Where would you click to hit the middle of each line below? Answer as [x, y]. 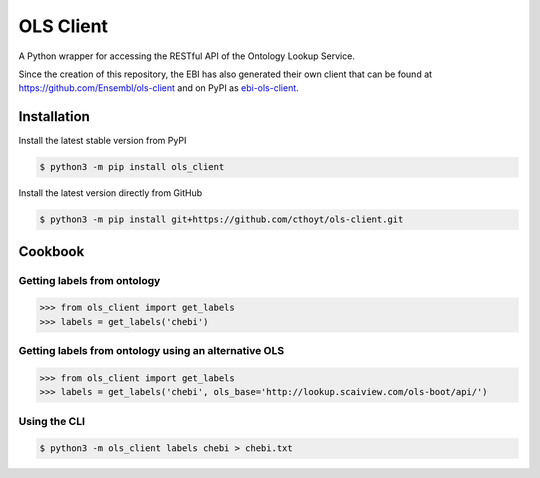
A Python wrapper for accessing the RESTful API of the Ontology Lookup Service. [186, 56]
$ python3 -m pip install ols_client [132, 167]
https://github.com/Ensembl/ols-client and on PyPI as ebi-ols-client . [158, 88]
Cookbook [51, 251]
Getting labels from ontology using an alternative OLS [151, 351]
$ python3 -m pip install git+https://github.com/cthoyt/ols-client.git [221, 219]
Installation [54, 116]
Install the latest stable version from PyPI [102, 141]
